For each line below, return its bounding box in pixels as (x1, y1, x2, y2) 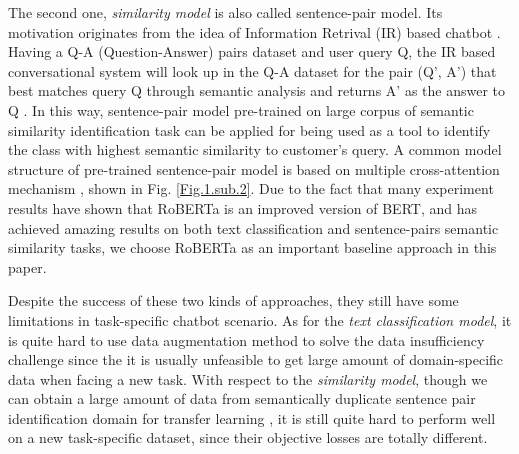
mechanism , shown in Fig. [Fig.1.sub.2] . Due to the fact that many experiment (8, 178, 494, 199)
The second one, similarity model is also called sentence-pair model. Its (8, 2, 443, 22)
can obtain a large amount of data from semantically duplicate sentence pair (8, 388, 476, 409)
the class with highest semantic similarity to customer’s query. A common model (8, 139, 502, 160)
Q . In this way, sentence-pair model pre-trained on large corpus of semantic (8, 99, 474, 120)
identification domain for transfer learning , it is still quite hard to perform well (8, 407, 496, 428)
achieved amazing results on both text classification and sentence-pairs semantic (8, 217, 499, 238)
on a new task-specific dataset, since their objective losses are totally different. (8, 427, 488, 448)
